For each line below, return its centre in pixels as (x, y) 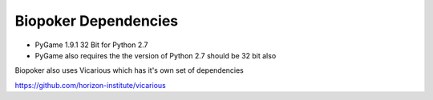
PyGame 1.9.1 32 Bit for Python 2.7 (91, 45)
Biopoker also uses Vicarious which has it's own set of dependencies (129, 70)
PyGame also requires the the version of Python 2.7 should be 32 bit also (156, 55)
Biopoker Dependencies (97, 21)
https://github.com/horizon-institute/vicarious (90, 85)
